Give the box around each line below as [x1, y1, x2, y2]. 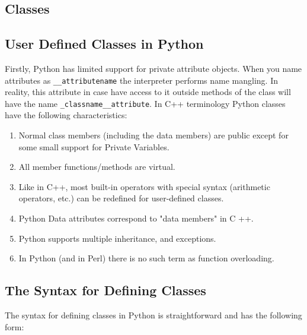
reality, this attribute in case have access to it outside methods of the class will [5, 86, 291, 98]
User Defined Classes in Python [5, 34, 204, 53]
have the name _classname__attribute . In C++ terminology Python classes [5, 97, 286, 109]
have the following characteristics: [5, 109, 127, 121]
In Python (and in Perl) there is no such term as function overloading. [18, 252, 274, 264]
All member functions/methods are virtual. [18, 160, 175, 173]
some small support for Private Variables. [18, 140, 170, 153]
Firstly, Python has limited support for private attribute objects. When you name [5, 62, 302, 74]
